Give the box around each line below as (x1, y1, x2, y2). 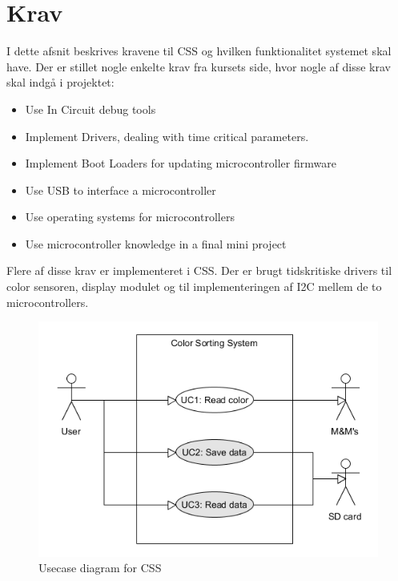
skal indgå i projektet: (6, 74, 115, 91)
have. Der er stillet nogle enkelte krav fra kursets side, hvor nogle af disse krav (6, 58, 392, 75)
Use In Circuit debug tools (25, 100, 156, 117)
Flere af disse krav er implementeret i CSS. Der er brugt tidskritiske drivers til (6, 262, 392, 279)
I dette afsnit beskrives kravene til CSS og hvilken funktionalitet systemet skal (6, 42, 392, 59)
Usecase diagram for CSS (38, 559, 162, 576)
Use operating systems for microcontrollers (25, 208, 235, 225)
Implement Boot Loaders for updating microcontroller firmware (25, 155, 336, 171)
